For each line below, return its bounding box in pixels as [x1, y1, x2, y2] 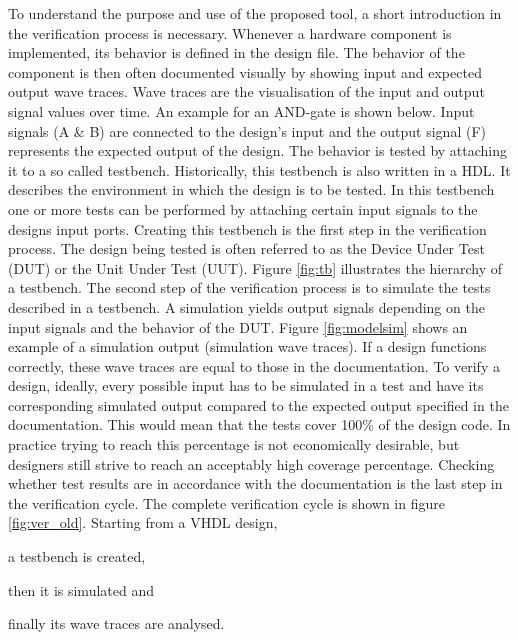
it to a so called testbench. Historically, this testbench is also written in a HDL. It [8, 159, 511, 180]
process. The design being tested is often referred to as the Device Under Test [8, 238, 485, 259]
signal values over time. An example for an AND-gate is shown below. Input [8, 100, 475, 121]
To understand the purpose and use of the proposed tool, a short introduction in [8, 3, 502, 23]
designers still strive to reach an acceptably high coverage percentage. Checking [8, 453, 495, 474]
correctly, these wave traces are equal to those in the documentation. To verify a [8, 355, 500, 376]
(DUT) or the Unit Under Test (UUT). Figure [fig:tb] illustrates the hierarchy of [8, 257, 503, 278]
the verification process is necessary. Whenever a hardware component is [8, 22, 452, 43]
